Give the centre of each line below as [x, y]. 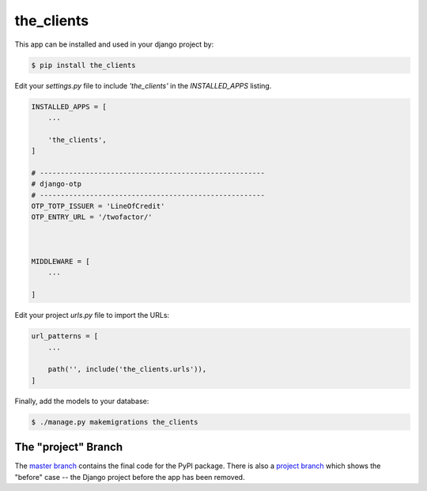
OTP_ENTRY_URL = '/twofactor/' [92, 217]
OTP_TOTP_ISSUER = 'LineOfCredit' [98, 206]
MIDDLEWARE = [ [60, 261]
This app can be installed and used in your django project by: [114, 44]
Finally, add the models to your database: [82, 401]
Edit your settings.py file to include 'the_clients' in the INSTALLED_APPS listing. [143, 85]
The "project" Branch [68, 447]
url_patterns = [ [65, 336]
